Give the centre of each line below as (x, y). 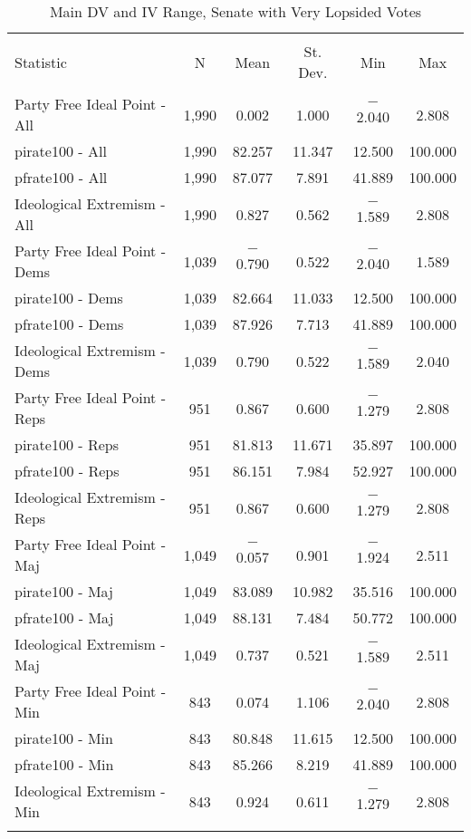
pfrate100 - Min (64, 764)
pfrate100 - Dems (69, 324)
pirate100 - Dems (69, 298)
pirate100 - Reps (67, 444)
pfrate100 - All (61, 177)
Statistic (41, 62)
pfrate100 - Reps (67, 471)
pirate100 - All (61, 151)
